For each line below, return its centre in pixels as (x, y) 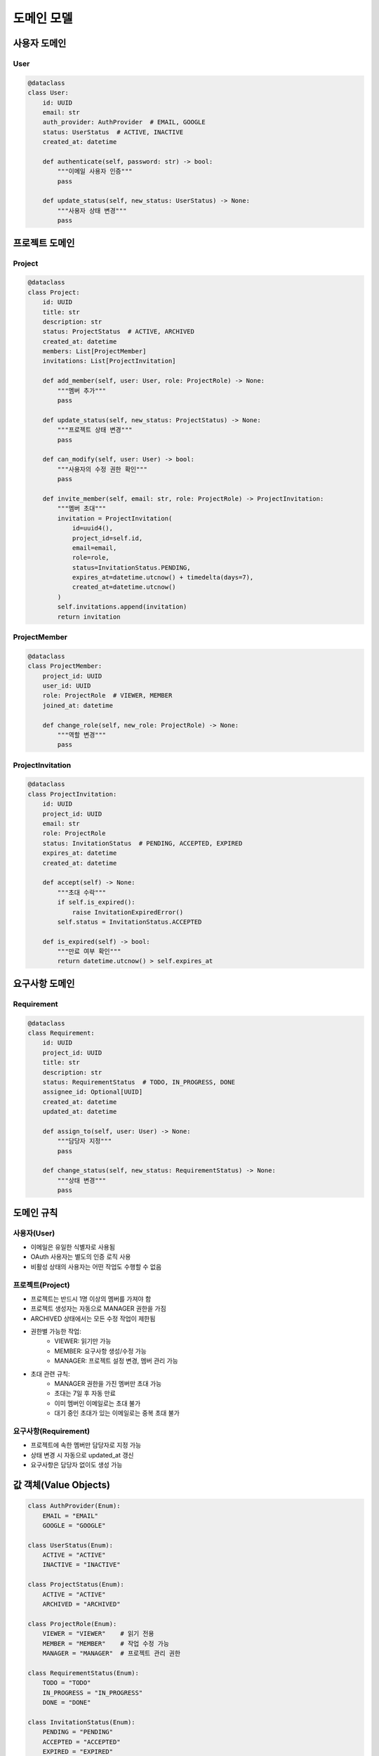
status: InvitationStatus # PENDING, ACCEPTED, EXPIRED (142, 843)
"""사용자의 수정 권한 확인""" (102, 469)
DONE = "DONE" (67, 1702)
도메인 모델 (43, 18)
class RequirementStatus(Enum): (84, 1673)
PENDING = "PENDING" (78, 1732)
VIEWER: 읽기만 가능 (83, 1341)
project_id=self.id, (107, 538)
